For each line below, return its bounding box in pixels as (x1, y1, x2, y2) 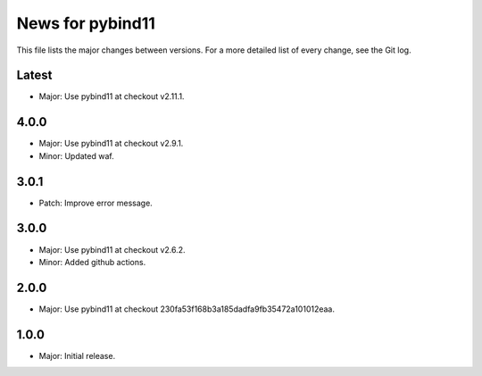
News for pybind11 (16, 13, 156, 33)
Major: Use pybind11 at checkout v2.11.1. (38, 91, 185, 102)
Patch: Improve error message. (38, 197, 154, 208)
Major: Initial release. (38, 350, 116, 361)
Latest (16, 68, 53, 83)
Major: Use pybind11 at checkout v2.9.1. (38, 138, 184, 149)
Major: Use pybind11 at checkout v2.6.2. (38, 244, 187, 255)
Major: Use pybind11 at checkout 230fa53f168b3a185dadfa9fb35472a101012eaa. (38, 304, 335, 314)
